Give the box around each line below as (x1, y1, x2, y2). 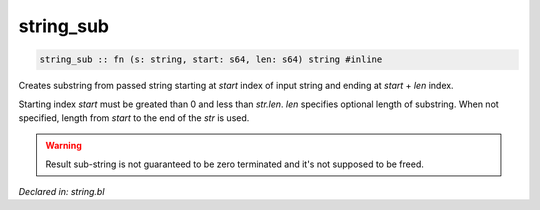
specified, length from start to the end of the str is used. (18, 111, 250, 124)
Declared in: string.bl (18, 186, 105, 198)
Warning (45, 140, 82, 152)
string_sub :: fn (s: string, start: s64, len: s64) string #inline (39, 54, 383, 65)
